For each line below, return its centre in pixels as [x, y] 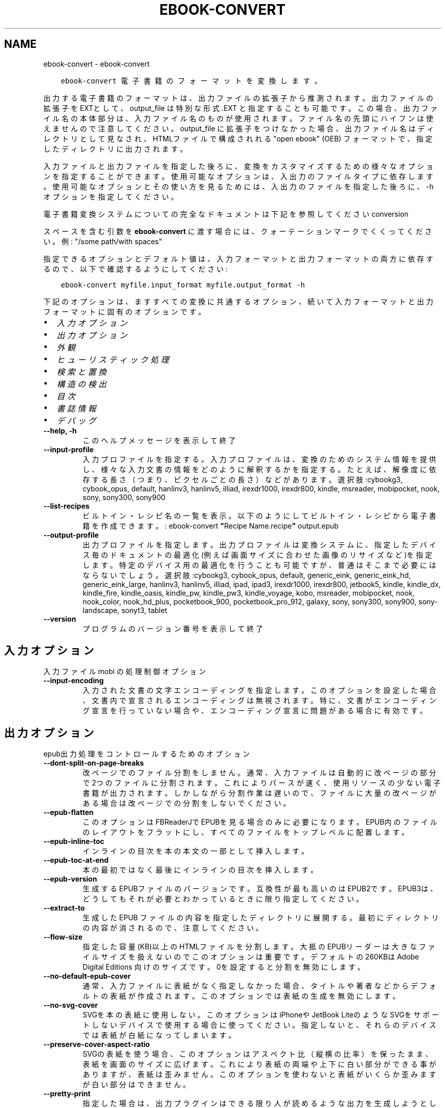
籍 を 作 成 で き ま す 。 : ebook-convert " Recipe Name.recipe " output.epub [211, 526]
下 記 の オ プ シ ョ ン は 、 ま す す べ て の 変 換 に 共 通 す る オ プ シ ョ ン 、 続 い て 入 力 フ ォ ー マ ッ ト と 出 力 [238, 301]
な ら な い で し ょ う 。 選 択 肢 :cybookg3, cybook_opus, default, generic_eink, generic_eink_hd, [247, 575]
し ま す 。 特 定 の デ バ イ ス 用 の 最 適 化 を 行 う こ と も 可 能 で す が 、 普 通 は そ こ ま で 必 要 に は [259, 565]
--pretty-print [67, 1094]
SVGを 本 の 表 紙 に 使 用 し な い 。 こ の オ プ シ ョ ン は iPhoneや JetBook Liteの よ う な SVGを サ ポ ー [261, 1015]
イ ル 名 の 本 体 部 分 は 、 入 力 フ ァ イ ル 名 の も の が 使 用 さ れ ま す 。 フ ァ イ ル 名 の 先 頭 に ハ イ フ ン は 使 [238, 118]
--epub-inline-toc [74, 841]
